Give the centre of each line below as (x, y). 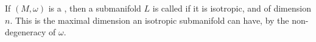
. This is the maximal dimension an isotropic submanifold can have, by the (149, 20)
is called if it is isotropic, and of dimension (232, 8)
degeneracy (26, 32)
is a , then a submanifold (95, 8)
